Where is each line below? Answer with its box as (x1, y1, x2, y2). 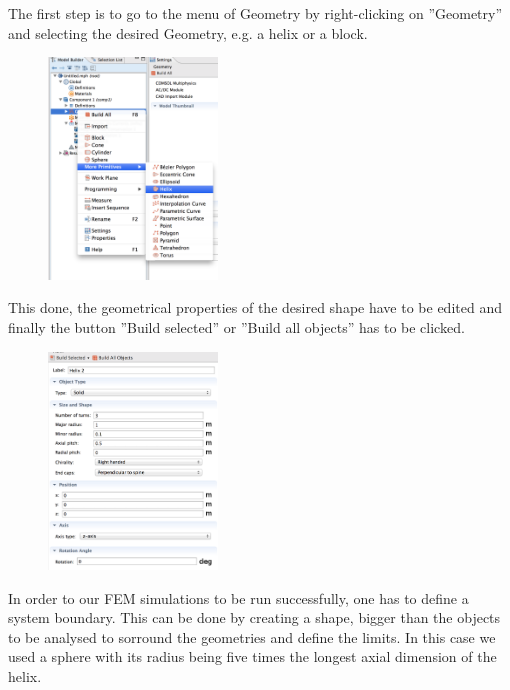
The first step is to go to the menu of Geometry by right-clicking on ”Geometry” (8, 3, 503, 23)
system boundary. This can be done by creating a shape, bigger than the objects (8, 607, 501, 628)
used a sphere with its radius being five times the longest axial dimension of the (8, 646, 497, 667)
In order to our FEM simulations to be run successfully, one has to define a (8, 587, 469, 608)
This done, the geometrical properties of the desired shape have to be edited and (8, 297, 502, 318)
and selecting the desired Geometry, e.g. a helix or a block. (8, 22, 368, 43)
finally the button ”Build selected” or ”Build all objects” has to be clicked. (8, 317, 465, 338)
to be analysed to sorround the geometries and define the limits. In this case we (8, 626, 496, 647)
